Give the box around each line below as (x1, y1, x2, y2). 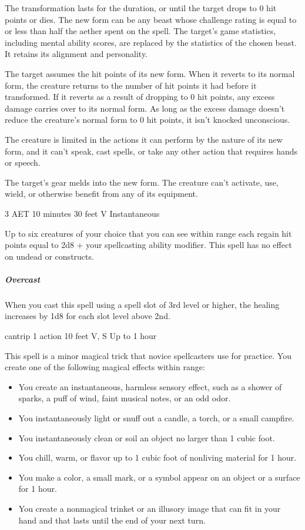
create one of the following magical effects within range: (5, 361, 205, 373)
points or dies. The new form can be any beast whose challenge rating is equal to (5, 13, 297, 25)
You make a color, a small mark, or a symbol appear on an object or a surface (18, 471, 300, 483)
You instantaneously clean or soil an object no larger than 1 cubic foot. (18, 431, 275, 444)
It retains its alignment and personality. (5, 48, 148, 60)
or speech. (5, 156, 41, 169)
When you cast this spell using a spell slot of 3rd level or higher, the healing (5, 298, 280, 310)
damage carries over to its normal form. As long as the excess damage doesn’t (5, 102, 285, 114)
